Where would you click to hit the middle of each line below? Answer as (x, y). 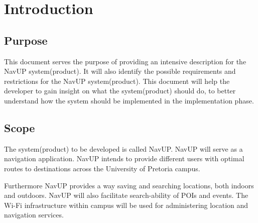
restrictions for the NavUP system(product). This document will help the (117, 81)
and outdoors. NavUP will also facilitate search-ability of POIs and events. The (126, 195)
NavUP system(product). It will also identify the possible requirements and (120, 71)
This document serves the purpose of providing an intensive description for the (125, 61)
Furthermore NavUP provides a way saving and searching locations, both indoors (129, 185)
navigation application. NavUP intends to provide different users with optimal (124, 158)
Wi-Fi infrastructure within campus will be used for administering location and (126, 205)
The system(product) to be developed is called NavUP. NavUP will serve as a (123, 148)
